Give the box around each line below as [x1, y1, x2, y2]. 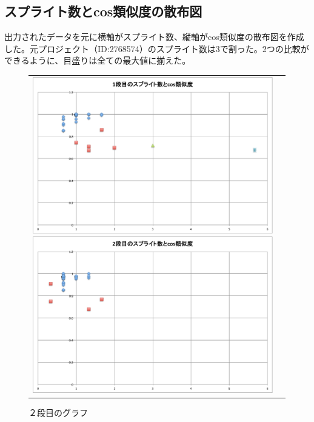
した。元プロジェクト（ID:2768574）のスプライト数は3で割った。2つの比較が [4, 42, 309, 55]
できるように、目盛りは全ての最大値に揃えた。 [4, 54, 191, 67]
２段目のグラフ [28, 406, 88, 419]
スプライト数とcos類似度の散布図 [4, 2, 202, 21]
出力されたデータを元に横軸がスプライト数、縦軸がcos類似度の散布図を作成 [4, 30, 304, 43]
